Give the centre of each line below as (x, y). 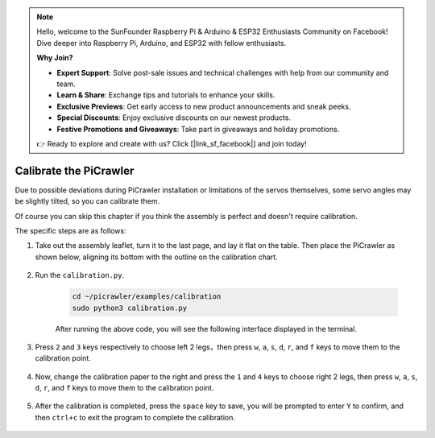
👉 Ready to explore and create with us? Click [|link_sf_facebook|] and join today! (172, 143)
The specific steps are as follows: (70, 230)
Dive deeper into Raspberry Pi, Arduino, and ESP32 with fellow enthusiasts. (162, 43)
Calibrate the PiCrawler (75, 170)
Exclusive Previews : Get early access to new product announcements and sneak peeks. (204, 106)
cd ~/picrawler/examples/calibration (147, 297)
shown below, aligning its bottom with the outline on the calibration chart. (156, 257)
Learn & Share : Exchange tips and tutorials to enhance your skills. (166, 95)
